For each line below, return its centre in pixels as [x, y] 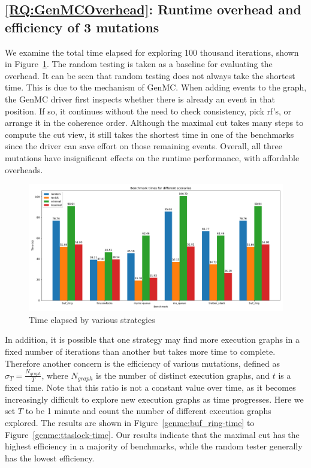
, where [55, 375]
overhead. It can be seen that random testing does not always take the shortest [150, 75]
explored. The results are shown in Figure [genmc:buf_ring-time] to [130, 423]
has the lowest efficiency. [50, 458]
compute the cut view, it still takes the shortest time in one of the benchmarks [150, 134]
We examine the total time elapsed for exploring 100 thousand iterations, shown [152, 52]
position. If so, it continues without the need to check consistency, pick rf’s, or [148, 111]
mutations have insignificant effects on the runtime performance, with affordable [152, 157]
